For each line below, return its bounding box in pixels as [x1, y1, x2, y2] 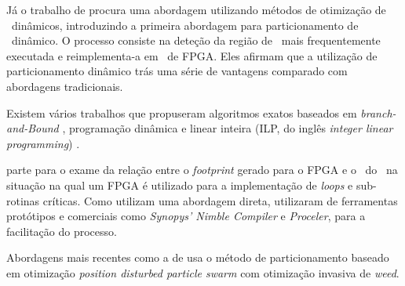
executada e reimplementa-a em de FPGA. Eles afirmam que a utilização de [6, 47, 378, 63]
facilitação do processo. [6, 223, 117, 239]
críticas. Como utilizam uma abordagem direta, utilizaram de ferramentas [42, 192, 398, 208]
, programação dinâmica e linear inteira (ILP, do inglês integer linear [62, 120, 393, 136]
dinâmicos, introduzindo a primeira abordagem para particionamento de [11, 16, 359, 33]
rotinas [6, 192, 40, 208]
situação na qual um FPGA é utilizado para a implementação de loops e [6, 176, 353, 193]
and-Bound [6, 120, 59, 136]
